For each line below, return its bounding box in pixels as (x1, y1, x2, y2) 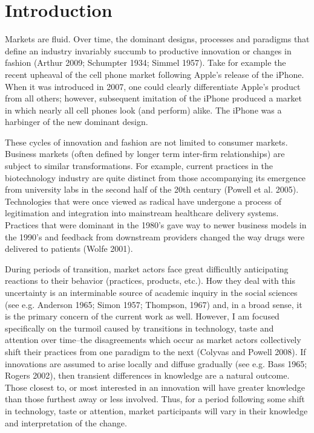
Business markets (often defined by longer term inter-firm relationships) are (5, 147, 285, 160)
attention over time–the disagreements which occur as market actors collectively (5, 333, 301, 346)
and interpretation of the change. (5, 416, 127, 429)
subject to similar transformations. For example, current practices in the (5, 159, 273, 172)
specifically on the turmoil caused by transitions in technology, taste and (5, 321, 274, 334)
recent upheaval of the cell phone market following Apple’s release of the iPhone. (5, 68, 304, 80)
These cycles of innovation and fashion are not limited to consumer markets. (5, 135, 288, 148)
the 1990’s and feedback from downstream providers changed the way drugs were (5, 230, 305, 243)
